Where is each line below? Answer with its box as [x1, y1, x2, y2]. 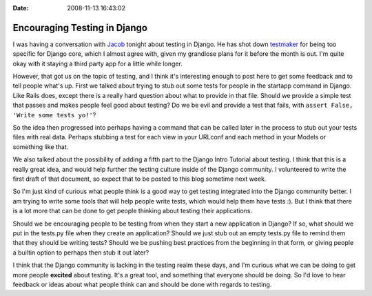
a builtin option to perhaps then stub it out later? [12, 248, 149, 257]
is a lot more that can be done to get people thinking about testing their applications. [12, 207, 253, 215]
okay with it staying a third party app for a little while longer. [12, 59, 183, 68]
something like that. [12, 142, 69, 151]
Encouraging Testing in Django [12, 21, 148, 34]
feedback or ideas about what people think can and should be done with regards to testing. [12, 280, 272, 288]
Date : [12, 4, 29, 12]
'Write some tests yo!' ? [12, 110, 96, 119]
